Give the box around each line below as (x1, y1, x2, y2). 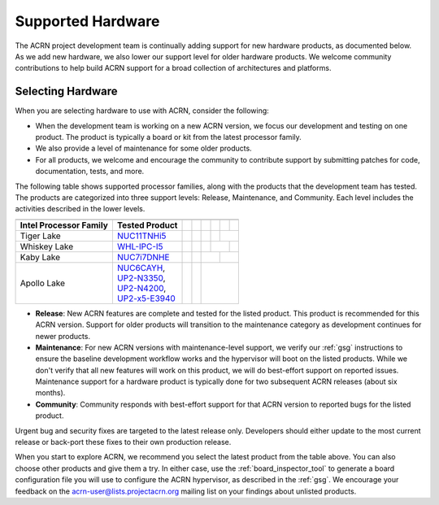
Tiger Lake (20, 230, 61, 242)
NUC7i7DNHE (116, 251, 170, 263)
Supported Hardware (15, 12, 160, 30)
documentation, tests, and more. (35, 167, 145, 176)
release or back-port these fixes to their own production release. (15, 438, 232, 447)
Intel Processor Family (20, 220, 109, 231)
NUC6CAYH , (116, 262, 166, 273)
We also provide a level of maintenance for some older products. (35, 143, 252, 154)
